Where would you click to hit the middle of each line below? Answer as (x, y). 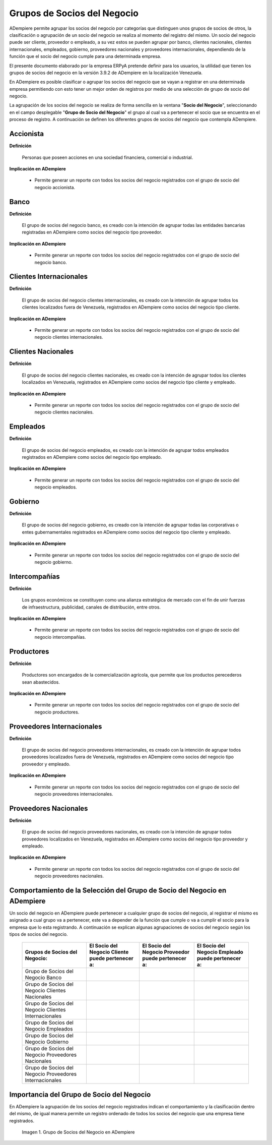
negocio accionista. (55, 187)
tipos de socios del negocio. (39, 934)
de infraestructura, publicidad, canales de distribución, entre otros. (91, 607)
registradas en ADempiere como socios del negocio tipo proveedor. (92, 232)
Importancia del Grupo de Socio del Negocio (80, 1094)
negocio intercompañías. (60, 637)
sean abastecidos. (41, 682)
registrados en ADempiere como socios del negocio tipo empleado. (92, 457)
